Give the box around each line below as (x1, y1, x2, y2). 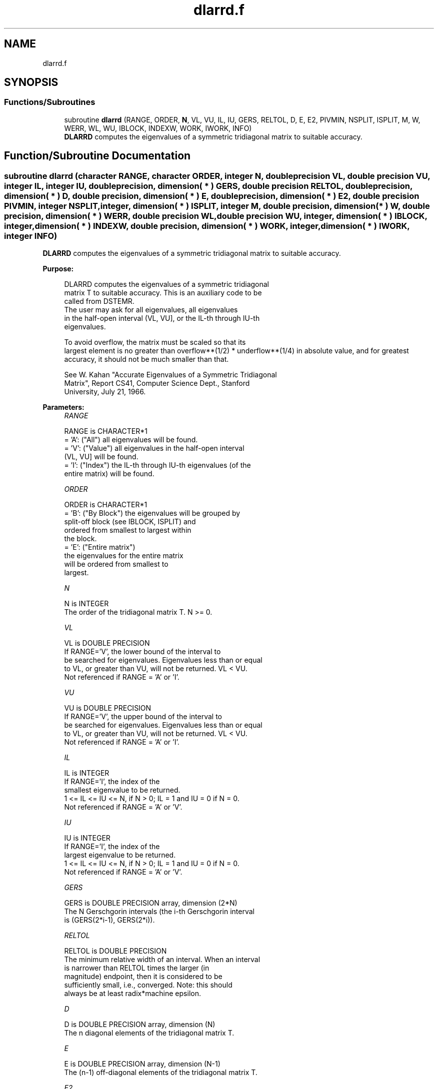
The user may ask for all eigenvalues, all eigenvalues (64, 305, 238, 314)
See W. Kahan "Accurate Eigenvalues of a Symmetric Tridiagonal (64, 370, 277, 379)
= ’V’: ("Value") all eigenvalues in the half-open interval (64, 444, 244, 453)
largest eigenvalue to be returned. (64, 851, 176, 860)
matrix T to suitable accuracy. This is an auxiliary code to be (64, 288, 262, 297)
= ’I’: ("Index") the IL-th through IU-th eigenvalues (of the (64, 461, 251, 470)
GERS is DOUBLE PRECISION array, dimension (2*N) (64, 899, 237, 908)
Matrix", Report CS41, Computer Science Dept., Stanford (64, 379, 250, 388)
